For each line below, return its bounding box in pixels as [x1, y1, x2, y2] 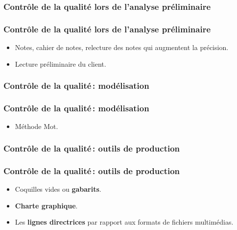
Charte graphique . [15, 200, 78, 210]
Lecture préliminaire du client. [15, 58, 106, 69]
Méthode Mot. [15, 121, 58, 131]
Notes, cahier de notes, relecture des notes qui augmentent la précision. [15, 42, 229, 52]
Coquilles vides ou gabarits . [15, 183, 101, 194]
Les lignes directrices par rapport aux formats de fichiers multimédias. [15, 217, 234, 227]
